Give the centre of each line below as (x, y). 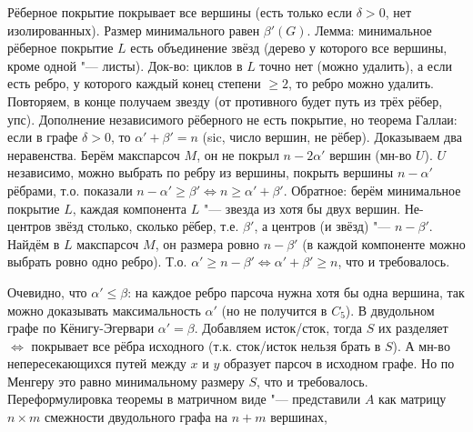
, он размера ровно (207, 243)
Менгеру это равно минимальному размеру (126, 381)
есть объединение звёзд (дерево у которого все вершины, (289, 48)
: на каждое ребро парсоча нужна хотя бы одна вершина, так (296, 291)
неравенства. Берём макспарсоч (94, 154)
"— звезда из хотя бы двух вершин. (302, 208)
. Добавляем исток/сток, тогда (278, 328)
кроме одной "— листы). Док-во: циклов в (125, 65)
